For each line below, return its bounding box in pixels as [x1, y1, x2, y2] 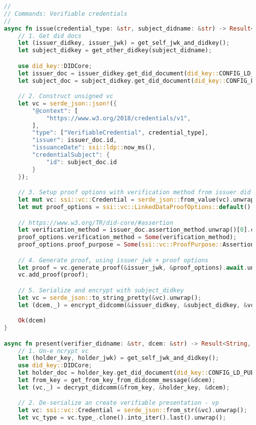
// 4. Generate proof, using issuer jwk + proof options [18, 256, 209, 264]
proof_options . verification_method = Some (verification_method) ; [18, 234, 237, 241]
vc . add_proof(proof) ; [18, 271, 89, 279]
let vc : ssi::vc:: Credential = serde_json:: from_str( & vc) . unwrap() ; [18, 407, 248, 414]
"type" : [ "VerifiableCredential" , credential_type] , [32, 129, 209, 137]
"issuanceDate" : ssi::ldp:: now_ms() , [32, 144, 156, 151]
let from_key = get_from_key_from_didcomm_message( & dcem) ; [18, 377, 216, 384]
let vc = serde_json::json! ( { [18, 100, 117, 107]
